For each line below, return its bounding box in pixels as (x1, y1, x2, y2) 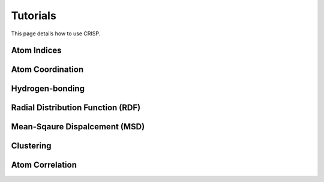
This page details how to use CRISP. (11, 30, 101, 37)
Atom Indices (11, 45, 62, 56)
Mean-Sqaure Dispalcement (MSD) (11, 122, 145, 132)
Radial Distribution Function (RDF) (11, 102, 141, 113)
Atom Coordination (11, 65, 84, 75)
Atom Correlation (11, 160, 77, 170)
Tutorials (11, 9, 56, 22)
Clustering (11, 141, 52, 151)
